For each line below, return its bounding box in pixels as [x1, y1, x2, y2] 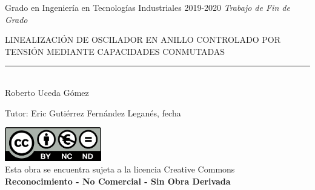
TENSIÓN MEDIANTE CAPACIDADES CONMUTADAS [5, 45, 225, 57]
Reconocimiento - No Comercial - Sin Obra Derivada [5, 174, 231, 187]
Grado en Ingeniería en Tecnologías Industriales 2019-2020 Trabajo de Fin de [5, 1, 290, 13]
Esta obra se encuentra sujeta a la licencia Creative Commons [5, 163, 235, 176]
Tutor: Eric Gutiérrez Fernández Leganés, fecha [5, 106, 181, 119]
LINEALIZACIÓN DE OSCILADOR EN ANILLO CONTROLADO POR [5, 33, 280, 46]
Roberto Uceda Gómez [5, 86, 89, 98]
